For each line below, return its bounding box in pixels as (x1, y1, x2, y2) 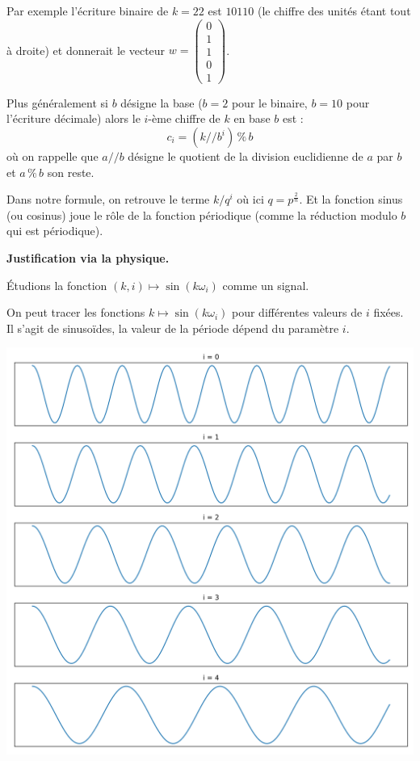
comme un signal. (222, 276, 309, 293)
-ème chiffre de (148, 110, 220, 127)
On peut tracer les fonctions (6, 304, 145, 321)
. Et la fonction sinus (299, 191, 403, 208)
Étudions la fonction (6, 276, 107, 293)
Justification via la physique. (6, 249, 170, 266)
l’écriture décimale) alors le (6, 110, 141, 127)
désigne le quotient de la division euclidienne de (128, 148, 363, 164)
